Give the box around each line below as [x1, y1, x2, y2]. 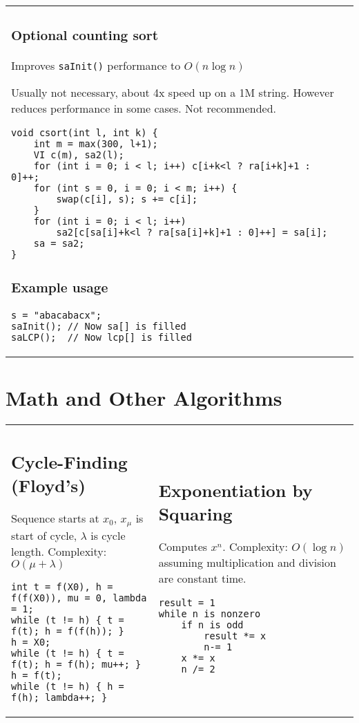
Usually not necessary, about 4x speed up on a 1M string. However [11, 84, 334, 100]
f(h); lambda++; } [11, 692, 108, 704]
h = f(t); [11, 670, 62, 682]
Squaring [158, 501, 233, 525]
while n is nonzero [158, 608, 261, 620]
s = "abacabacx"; [11, 309, 101, 321]
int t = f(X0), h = [11, 581, 113, 593]
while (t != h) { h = [11, 681, 124, 693]
